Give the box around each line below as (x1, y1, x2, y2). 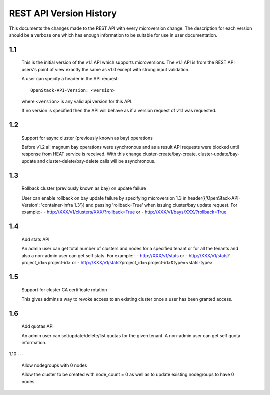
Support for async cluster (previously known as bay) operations (21, 135, 153, 141)
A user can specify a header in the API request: (21, 76, 119, 82)
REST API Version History (9, 8, 117, 19)
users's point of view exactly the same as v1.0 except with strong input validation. (21, 66, 190, 72)
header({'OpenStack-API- (187, 194, 241, 201)
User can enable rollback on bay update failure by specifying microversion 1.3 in (21, 194, 187, 201)
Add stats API (21, 236, 50, 242)
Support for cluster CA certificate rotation (21, 287, 107, 293)
